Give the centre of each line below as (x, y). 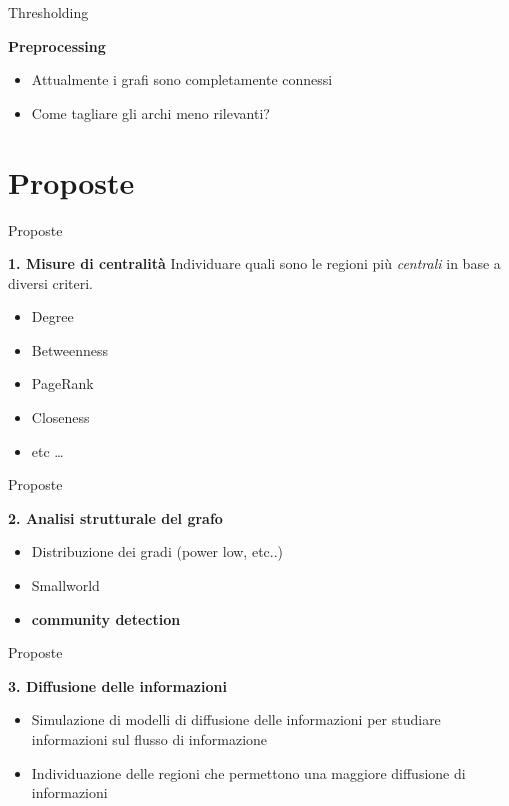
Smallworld (65, 585)
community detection (106, 618)
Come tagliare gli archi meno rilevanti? (150, 112)
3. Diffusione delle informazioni (117, 685)
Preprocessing (57, 45)
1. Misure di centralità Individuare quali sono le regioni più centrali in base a (254, 263)
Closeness (60, 417)
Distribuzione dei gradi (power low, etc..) (157, 551)
